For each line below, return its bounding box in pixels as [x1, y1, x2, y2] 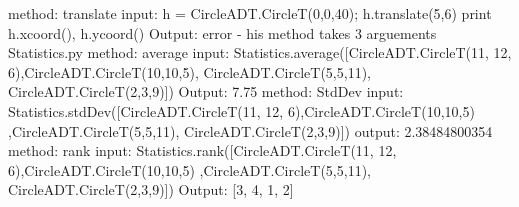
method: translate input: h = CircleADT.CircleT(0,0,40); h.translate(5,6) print [8, 3, 492, 23]
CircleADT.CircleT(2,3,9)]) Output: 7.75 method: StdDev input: [8, 81, 404, 102]
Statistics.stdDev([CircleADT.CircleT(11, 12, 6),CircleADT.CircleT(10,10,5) [8, 100, 475, 121]
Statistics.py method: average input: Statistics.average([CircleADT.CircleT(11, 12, [8, 42, 512, 63]
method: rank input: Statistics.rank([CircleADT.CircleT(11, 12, [8, 140, 397, 161]
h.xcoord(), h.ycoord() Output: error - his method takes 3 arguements [8, 22, 437, 43]
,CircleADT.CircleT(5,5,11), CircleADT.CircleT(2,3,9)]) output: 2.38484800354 [8, 120, 493, 141]
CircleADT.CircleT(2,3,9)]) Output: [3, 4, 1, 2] [8, 179, 294, 200]
